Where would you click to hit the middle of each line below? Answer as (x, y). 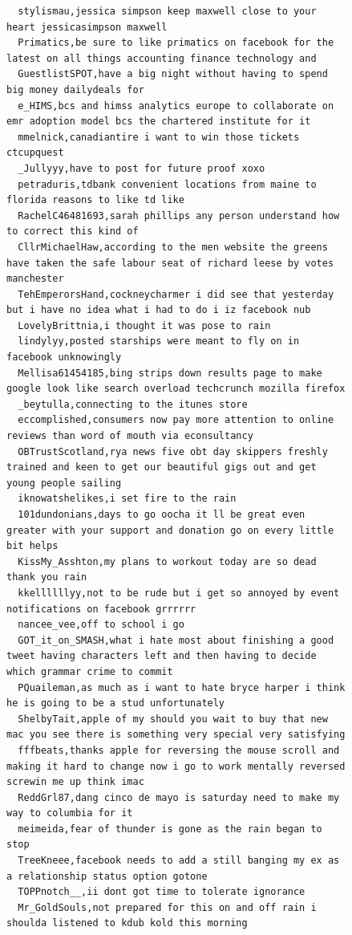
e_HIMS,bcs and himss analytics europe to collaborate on (176, 106)
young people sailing (64, 483)
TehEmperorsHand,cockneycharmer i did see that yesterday (176, 294)
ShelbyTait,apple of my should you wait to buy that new (173, 719)
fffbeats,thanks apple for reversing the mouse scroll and (179, 750)
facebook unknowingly (64, 358)
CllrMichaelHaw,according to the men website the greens (173, 247)
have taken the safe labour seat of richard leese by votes (170, 263)
